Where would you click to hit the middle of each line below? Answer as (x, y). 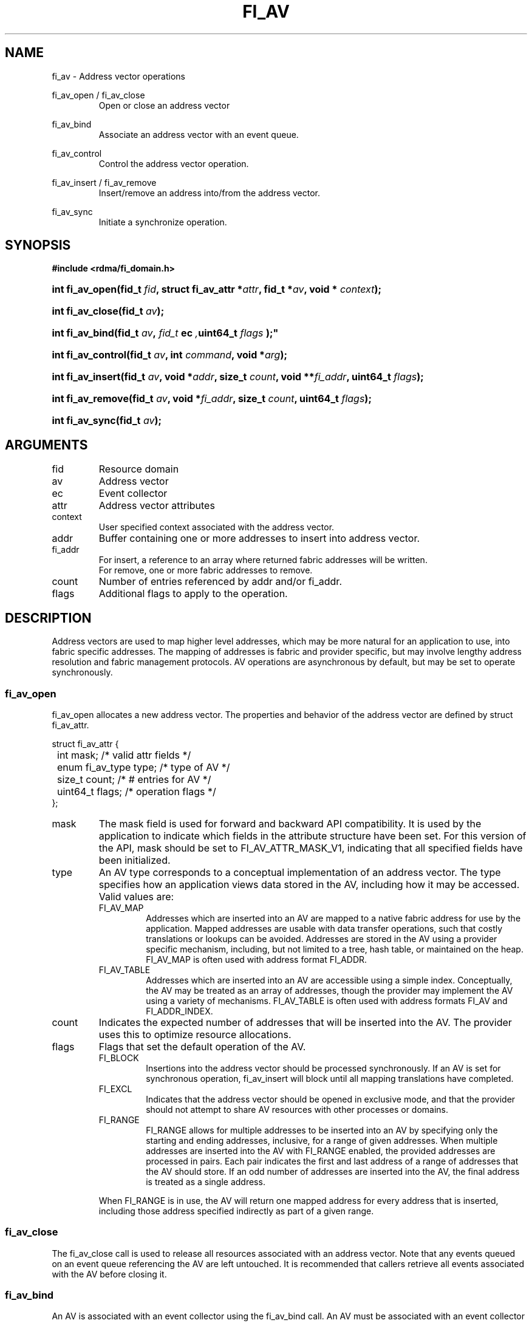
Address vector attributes (157, 506)
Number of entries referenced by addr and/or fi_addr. (220, 582)
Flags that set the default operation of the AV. (202, 1046)
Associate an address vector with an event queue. (199, 134)
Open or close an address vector (164, 105)
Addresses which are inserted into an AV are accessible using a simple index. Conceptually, (329, 980)
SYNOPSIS (38, 245)
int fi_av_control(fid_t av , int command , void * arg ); (169, 355)
